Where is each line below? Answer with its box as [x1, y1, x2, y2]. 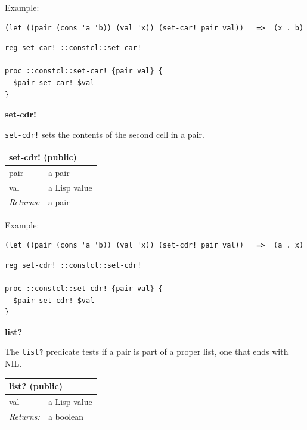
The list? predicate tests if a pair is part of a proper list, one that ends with [5, 345, 289, 358]
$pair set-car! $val [13, 78, 95, 87]
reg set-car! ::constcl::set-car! [5, 44, 142, 52]
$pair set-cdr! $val [13, 296, 95, 305]
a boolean [48, 410, 84, 422]
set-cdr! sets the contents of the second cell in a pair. [5, 128, 204, 140]
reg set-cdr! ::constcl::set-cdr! [5, 261, 142, 270]
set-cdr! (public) [9, 150, 77, 163]
